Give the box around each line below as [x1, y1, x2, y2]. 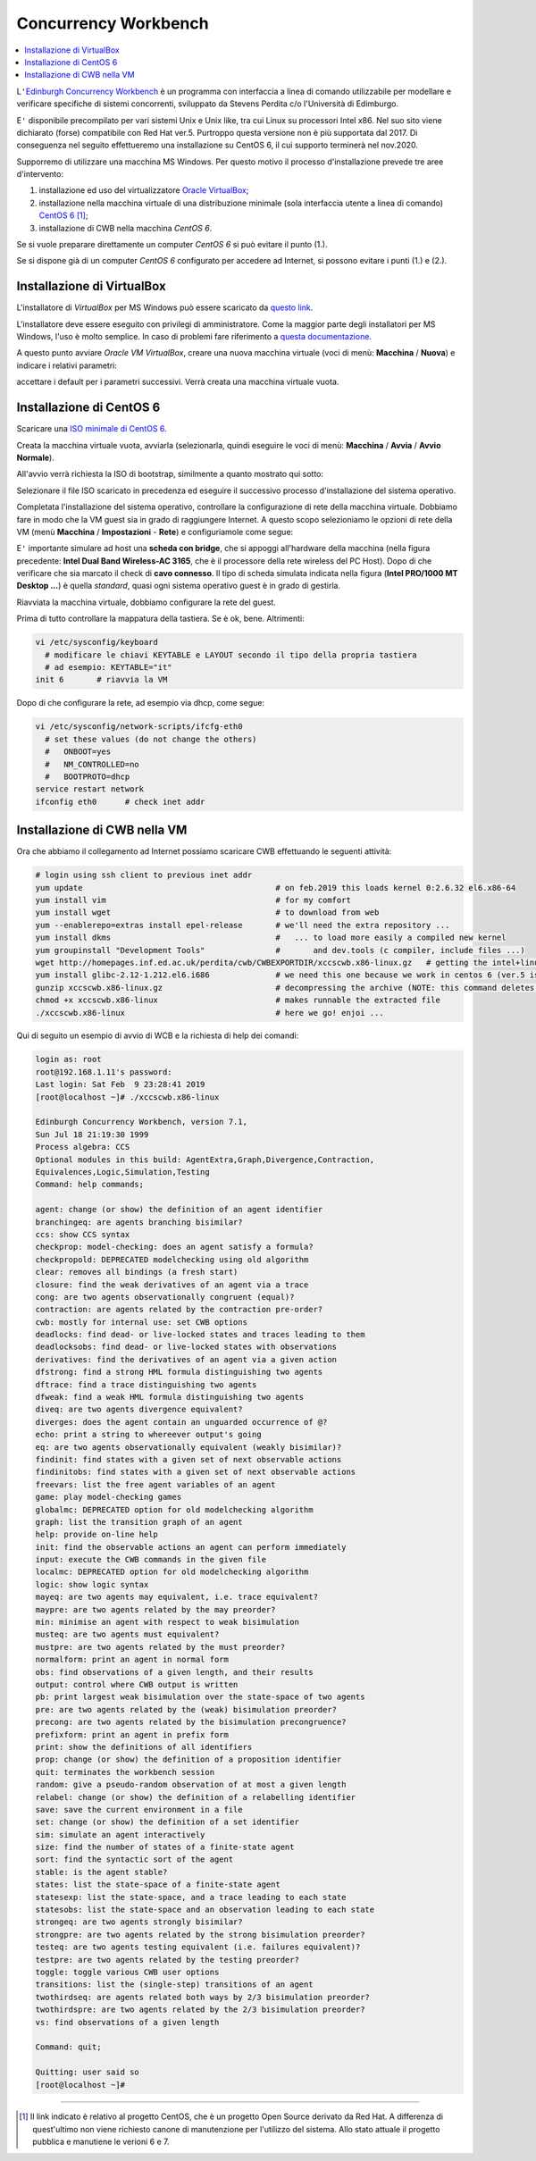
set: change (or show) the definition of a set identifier [35, 1817, 299, 1827]
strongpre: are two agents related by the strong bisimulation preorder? [35, 1930, 365, 1939]
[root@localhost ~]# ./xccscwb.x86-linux [35, 1092, 220, 1102]
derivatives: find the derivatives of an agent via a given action [35, 1354, 338, 1364]
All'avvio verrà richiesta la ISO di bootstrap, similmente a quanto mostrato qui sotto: [16, 469, 324, 480]
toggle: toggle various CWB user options [35, 1966, 220, 1977]
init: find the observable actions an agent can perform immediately [35, 1542, 347, 1552]
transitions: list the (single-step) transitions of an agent [35, 1980, 314, 1989]
